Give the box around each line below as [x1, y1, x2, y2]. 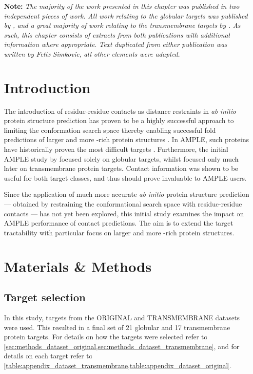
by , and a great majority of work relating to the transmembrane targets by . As [4, 20, 241, 30]
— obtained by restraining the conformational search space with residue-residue [4, 199, 242, 209]
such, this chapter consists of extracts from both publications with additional [4, 29, 230, 40]
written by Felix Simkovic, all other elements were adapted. [4, 48, 180, 59]
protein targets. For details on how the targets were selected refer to [4, 332, 208, 342]
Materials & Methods [4, 256, 152, 276]
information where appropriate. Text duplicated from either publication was [4, 39, 228, 49]
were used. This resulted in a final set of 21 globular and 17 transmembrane [4, 322, 230, 332]
